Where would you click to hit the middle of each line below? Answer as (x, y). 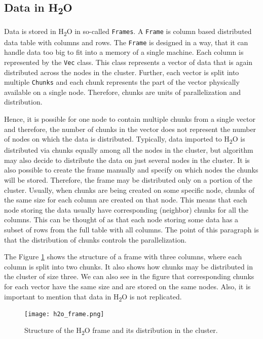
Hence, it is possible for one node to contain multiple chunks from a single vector (130, 118)
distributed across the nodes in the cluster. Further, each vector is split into (122, 72)
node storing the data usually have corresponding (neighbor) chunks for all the (126, 209)
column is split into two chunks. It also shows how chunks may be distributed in (129, 266)
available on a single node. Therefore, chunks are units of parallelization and (123, 92)
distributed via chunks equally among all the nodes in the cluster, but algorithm (129, 150)
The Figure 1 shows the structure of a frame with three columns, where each (123, 257)
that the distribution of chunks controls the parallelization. (96, 239)
